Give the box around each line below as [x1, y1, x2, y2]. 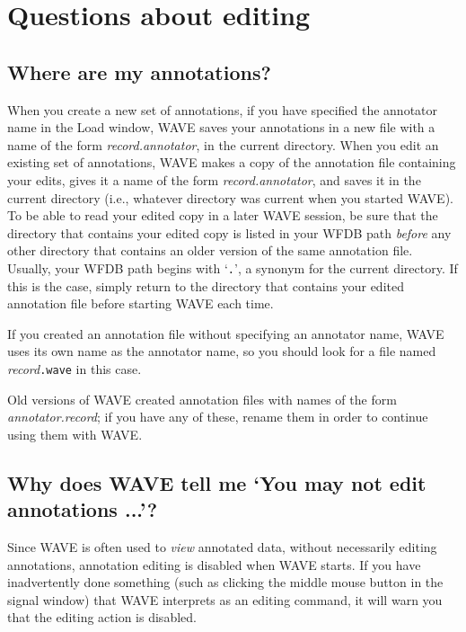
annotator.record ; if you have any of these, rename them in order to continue [7, 407, 428, 426]
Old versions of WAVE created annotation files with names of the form [7, 389, 397, 408]
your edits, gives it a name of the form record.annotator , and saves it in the [7, 170, 421, 189]
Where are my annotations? [7, 58, 271, 85]
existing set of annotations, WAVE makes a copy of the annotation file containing [7, 153, 456, 172]
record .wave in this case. [7, 359, 142, 378]
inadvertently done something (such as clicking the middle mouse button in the [7, 573, 444, 592]
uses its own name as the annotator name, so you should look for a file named [7, 342, 436, 361]
